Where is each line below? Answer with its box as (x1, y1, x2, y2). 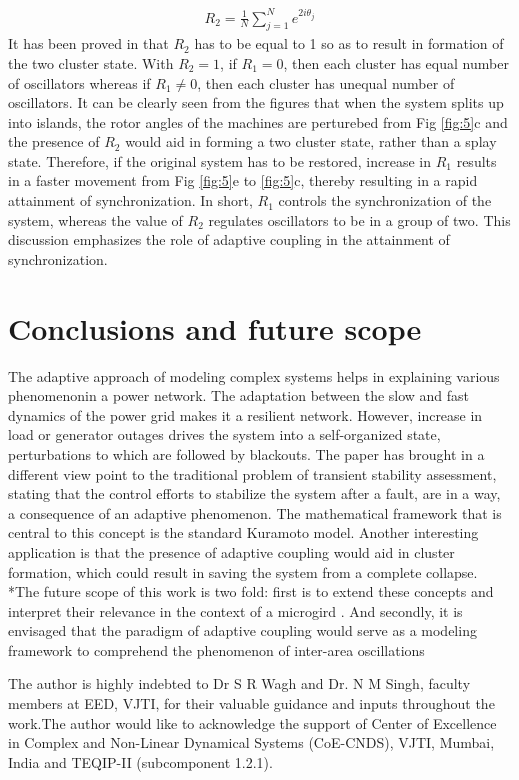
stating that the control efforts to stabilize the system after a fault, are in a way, (8, 483, 501, 504)
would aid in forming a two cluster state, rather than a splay (125, 131, 497, 152)
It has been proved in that (8, 33, 169, 54)
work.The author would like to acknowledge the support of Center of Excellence (8, 712, 497, 733)
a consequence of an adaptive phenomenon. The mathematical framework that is (8, 502, 502, 523)
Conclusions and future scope (8, 307, 422, 348)
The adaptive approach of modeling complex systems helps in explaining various (8, 365, 500, 386)
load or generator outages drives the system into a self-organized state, (8, 424, 441, 445)
